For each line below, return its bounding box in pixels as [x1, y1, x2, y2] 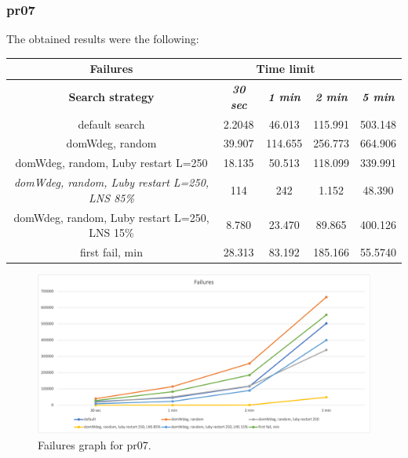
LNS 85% [89, 189, 134, 205]
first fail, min [80, 244, 143, 260]
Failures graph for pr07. [38, 436, 151, 453]
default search [78, 115, 145, 132]
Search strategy [68, 88, 155, 104]
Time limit [256, 60, 315, 77]
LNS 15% [89, 224, 134, 241]
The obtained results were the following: [6, 31, 199, 47]
